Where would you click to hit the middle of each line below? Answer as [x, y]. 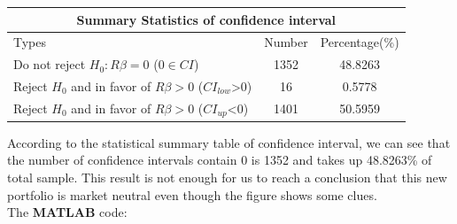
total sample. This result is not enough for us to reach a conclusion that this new [227, 178]
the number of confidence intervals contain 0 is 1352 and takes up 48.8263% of [220, 160]
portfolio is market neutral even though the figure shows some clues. [192, 194]
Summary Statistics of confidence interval [206, 19]
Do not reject [50, 64]
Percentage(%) [360, 42]
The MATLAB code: [67, 212]
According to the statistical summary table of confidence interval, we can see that [229, 142]
